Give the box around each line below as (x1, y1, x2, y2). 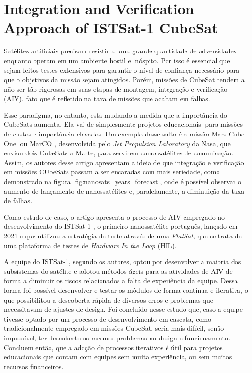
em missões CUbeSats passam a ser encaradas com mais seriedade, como (4, 167, 220, 177)
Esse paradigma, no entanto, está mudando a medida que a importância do (4, 109, 227, 119)
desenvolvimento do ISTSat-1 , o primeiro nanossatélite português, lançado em (4, 221, 238, 231)
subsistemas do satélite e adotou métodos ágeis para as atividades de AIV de (4, 266, 233, 276)
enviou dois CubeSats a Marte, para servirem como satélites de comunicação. (4, 148, 233, 158)
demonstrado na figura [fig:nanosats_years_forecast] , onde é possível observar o (4, 176, 241, 186)
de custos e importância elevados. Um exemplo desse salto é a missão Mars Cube (4, 129, 245, 139)
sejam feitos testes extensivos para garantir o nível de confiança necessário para (4, 65, 240, 75)
